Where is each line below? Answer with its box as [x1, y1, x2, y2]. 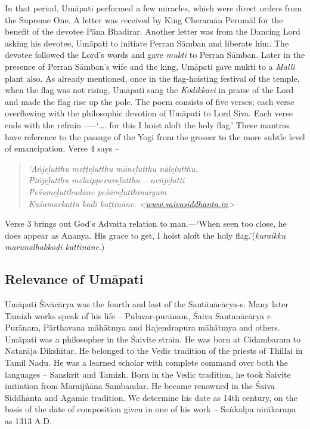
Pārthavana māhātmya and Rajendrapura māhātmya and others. [43, 321, 280, 334]
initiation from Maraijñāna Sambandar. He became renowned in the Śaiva [5, 379, 275, 392]
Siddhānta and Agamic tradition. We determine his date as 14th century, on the [5, 391, 297, 403]
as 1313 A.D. [5, 415, 52, 427]
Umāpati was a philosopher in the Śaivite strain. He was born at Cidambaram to [5, 332, 301, 345]
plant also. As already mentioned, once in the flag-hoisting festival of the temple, [5, 72, 300, 84]
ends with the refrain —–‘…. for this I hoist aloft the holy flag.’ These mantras [5, 118, 290, 131]
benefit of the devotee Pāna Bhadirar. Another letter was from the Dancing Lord [5, 25, 300, 38]
